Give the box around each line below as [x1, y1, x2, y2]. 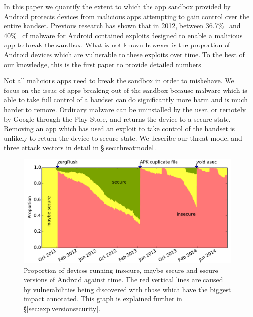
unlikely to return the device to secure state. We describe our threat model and [4, 133, 242, 143]
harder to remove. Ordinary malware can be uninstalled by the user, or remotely [4, 104, 246, 114]
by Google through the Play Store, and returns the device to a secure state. [4, 113, 231, 124]
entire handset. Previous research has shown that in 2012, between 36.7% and [4, 21, 241, 31]
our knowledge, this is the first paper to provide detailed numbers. [4, 59, 203, 69]
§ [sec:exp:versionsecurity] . [24, 303, 101, 313]
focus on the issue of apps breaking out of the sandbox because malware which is [4, 85, 247, 95]
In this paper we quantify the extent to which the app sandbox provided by [4, 1, 231, 11]
